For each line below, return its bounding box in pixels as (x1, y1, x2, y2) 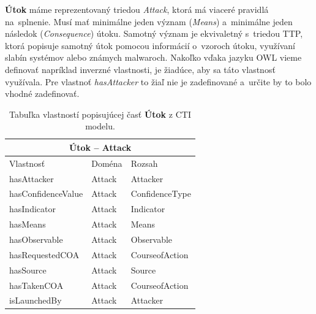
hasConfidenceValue (9, 187, 83, 200)
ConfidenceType (130, 187, 192, 200)
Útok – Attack (69, 140, 132, 153)
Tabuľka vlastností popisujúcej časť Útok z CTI (9, 107, 191, 120)
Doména (91, 156, 122, 169)
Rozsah (130, 156, 158, 169)
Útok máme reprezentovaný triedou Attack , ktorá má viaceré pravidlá (5, 3, 269, 15)
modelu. (85, 120, 115, 132)
